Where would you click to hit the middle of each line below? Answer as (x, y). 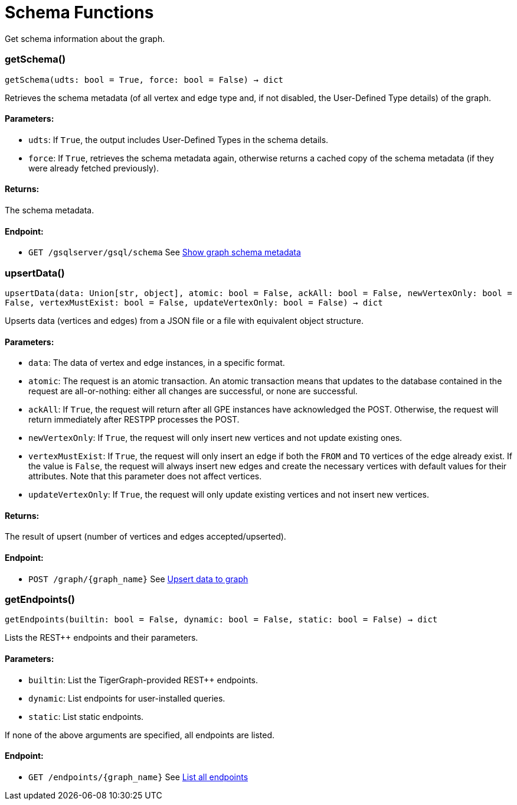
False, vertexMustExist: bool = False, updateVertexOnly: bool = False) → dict (194, 302)
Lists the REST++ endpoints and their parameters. (102, 638)
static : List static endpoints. (86, 716)
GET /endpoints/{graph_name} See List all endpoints (138, 777)
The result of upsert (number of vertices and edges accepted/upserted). (145, 537)
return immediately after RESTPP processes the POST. (134, 420)
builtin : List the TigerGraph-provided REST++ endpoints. (143, 680)
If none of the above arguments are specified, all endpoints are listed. (140, 735)
